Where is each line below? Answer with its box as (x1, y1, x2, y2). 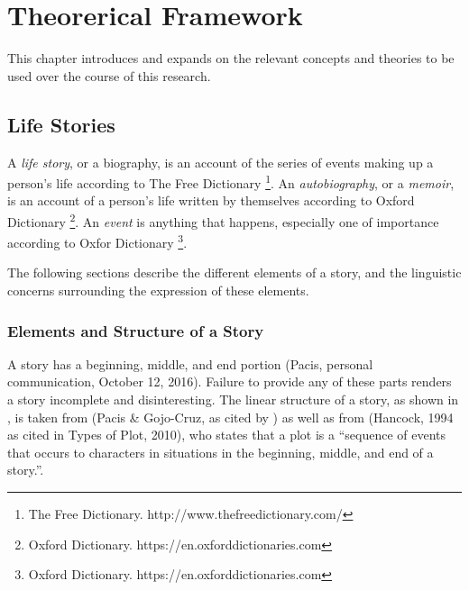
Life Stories (7, 110, 115, 138)
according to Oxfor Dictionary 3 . (7, 231, 188, 251)
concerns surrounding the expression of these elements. (7, 281, 309, 300)
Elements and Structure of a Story (7, 319, 264, 341)
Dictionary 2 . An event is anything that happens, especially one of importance (7, 209, 439, 231)
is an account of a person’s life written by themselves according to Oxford (7, 191, 415, 210)
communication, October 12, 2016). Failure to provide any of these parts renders (7, 372, 452, 391)
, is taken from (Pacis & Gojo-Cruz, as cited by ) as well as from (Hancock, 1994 (7, 407, 454, 426)
